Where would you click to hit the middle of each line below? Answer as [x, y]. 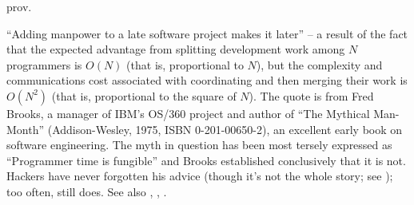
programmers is [44, 64]
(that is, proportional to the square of [144, 95]
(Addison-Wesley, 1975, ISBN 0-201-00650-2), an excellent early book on [225, 129]
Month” [26, 129]
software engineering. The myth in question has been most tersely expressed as [199, 145]
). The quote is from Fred [311, 95]
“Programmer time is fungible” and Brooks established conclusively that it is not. [206, 160]
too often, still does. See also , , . [87, 191]
